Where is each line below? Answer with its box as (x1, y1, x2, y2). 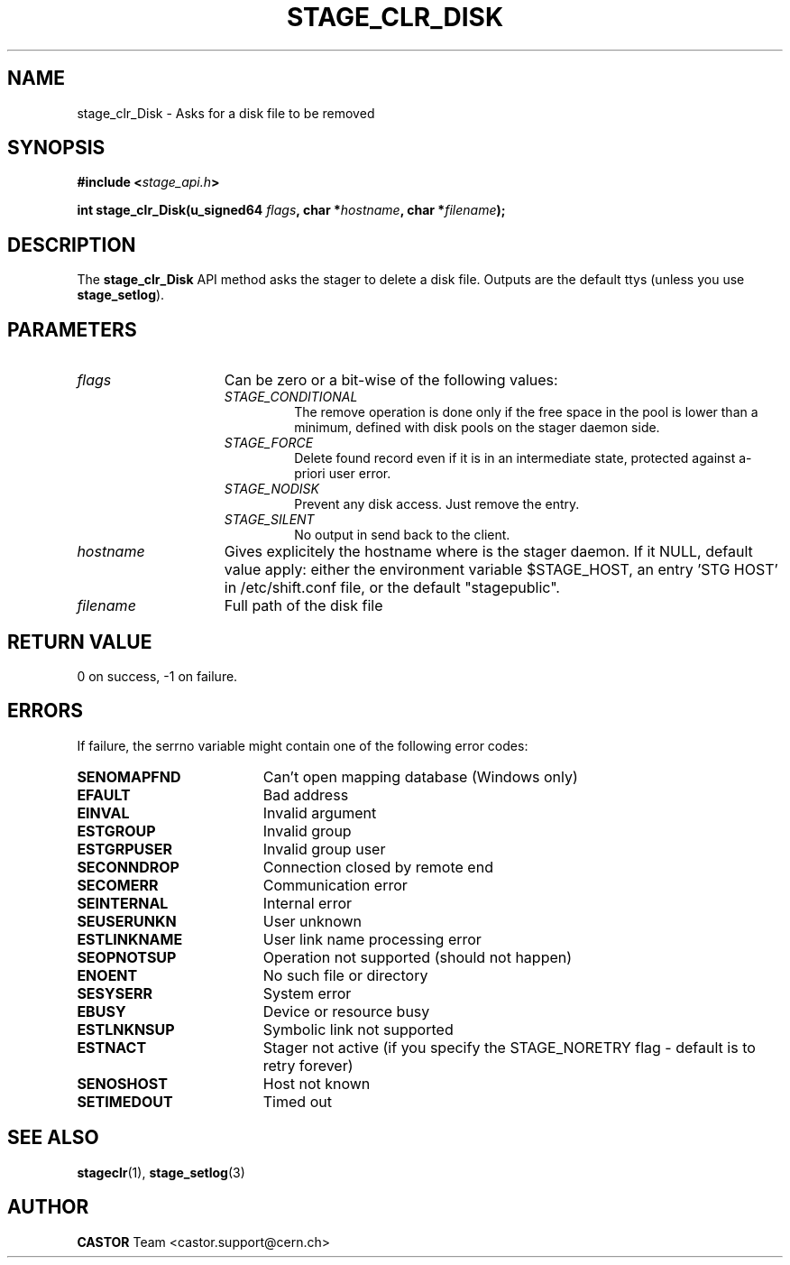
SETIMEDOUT (77, 1092, 173, 1111)
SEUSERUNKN (77, 911, 177, 930)
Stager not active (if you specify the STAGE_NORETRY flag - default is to (262, 1038, 756, 1057)
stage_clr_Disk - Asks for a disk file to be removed (77, 105, 375, 121)
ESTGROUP (77, 821, 156, 840)
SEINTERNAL (77, 893, 169, 912)
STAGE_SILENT (224, 512, 315, 528)
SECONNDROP (77, 857, 179, 876)
